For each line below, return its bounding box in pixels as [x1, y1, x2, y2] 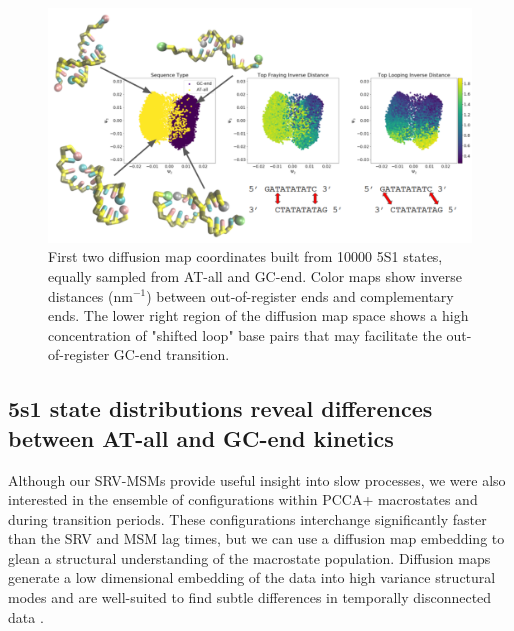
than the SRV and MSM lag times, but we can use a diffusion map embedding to [8, 528, 505, 549]
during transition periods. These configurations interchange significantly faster [8, 508, 487, 529]
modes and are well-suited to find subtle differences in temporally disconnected [8, 587, 492, 608]
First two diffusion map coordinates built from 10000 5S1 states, [48, 246, 443, 267]
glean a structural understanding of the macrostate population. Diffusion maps [8, 547, 491, 568]
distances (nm [48, 285, 133, 306]
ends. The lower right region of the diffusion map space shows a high [48, 305, 469, 326]
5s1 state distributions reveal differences [8, 393, 433, 424]
